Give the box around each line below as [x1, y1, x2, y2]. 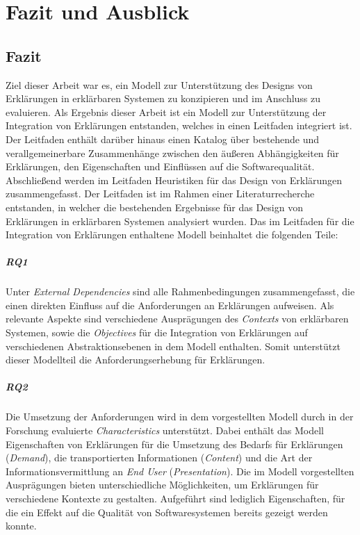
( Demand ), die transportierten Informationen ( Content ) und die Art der [6, 450, 313, 465]
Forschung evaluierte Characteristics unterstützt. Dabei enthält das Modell [6, 422, 324, 437]
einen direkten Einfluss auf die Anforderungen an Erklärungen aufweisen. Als [6, 297, 334, 312]
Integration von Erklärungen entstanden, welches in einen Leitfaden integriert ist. [6, 118, 352, 133]
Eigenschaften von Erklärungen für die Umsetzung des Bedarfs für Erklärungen [6, 436, 343, 451]
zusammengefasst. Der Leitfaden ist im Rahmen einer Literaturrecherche [6, 186, 315, 201]
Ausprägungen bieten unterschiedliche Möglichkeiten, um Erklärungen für [6, 477, 319, 492]
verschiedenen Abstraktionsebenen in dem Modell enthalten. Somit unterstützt [6, 338, 341, 353]
